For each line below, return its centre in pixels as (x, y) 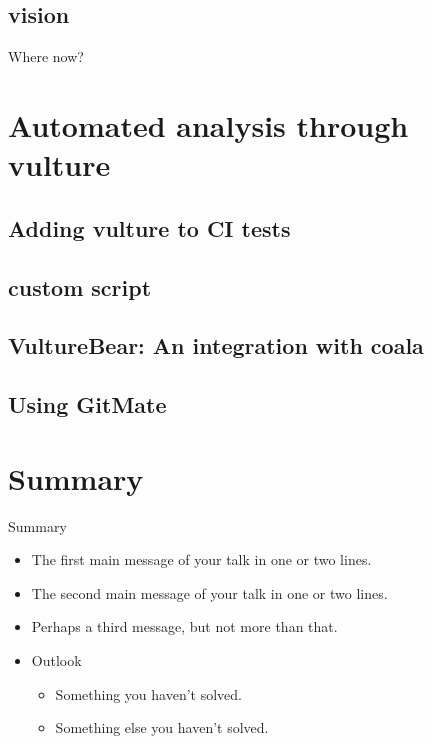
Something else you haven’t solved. (162, 727)
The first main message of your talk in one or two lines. (201, 559)
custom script (80, 286)
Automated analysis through (208, 124)
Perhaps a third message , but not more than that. (184, 626)
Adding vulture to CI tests (149, 227)
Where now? (46, 56)
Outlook (56, 659)
